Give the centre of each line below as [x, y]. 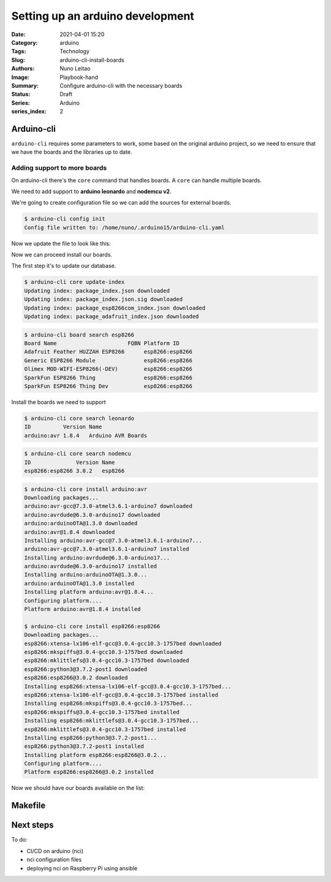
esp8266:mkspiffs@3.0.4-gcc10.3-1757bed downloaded [104, 652]
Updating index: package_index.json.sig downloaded [104, 299]
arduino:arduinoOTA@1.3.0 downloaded [81, 523]
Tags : [19, 51]
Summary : [25, 85]
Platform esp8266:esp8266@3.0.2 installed [89, 772]
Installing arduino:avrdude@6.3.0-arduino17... [97, 557]
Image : [21, 77]
